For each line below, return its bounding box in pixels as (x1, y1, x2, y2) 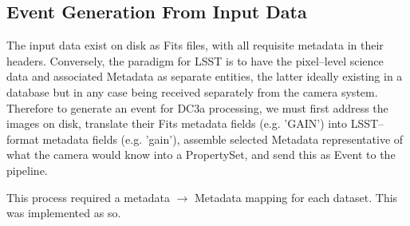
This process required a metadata (6, 188, 170, 205)
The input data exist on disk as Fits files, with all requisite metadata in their (6, 37, 384, 54)
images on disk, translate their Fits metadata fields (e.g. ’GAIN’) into (6, 115, 347, 132)
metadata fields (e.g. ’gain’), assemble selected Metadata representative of (42, 130, 404, 147)
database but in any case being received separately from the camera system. (6, 83, 378, 100)
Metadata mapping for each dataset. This (194, 188, 398, 205)
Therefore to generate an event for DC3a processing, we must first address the (6, 99, 388, 116)
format (6, 130, 39, 147)
